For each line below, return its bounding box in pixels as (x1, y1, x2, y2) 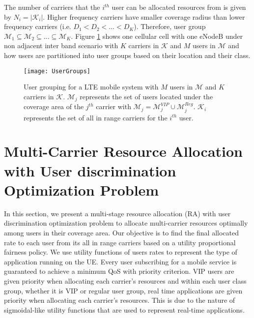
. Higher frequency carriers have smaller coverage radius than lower (43, 11, 245, 22)
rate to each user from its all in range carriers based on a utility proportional (4, 237, 236, 247)
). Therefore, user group (134, 21, 206, 31)
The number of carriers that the (4, 2, 100, 12)
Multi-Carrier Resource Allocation (4, 141, 243, 161)
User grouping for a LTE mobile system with (24, 82, 159, 92)
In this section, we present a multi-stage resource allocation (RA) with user (4, 208, 231, 218)
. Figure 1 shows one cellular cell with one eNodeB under (71, 30, 243, 41)
